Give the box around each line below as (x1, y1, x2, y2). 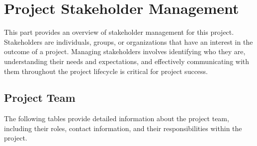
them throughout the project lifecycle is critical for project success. (4, 66, 208, 76)
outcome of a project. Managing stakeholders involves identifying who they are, (4, 46, 246, 57)
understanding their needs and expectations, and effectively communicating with (4, 56, 250, 66)
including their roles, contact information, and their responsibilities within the (4, 123, 242, 133)
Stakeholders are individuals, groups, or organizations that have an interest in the (4, 36, 253, 47)
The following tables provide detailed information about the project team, (4, 113, 229, 124)
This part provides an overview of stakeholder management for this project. (4, 27, 234, 37)
